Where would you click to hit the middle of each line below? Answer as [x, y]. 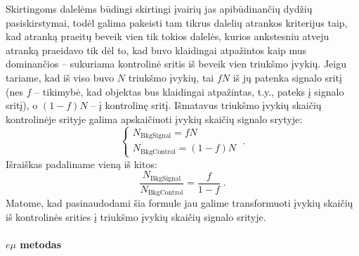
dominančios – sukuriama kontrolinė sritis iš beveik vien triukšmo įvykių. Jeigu [176, 64]
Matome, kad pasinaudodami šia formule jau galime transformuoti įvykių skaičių [179, 203]
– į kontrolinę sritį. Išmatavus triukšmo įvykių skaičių [206, 105]
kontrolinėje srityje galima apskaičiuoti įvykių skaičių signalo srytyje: [154, 119]
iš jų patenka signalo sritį [287, 77]
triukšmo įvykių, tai [171, 77]
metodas [41, 244]
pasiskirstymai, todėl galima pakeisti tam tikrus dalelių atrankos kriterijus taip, [177, 22]
